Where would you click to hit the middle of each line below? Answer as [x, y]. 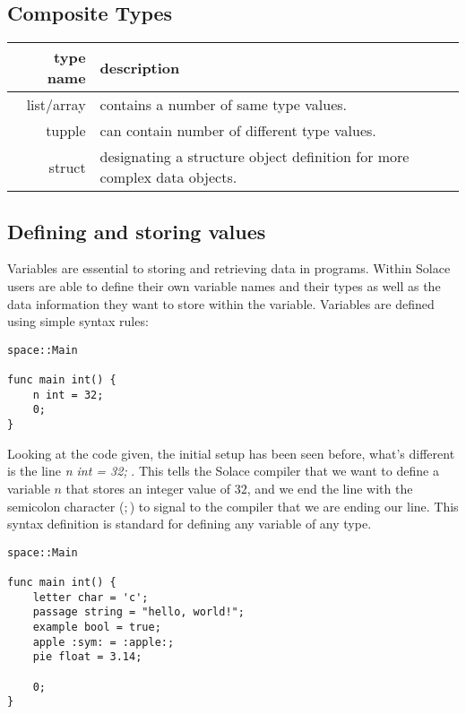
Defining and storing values [137, 231]
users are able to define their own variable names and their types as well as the [224, 286]
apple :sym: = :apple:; [104, 642]
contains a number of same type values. [224, 105]
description [140, 67]
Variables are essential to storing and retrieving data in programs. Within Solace [229, 268]
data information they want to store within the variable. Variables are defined [221, 303]
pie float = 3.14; [87, 657]
